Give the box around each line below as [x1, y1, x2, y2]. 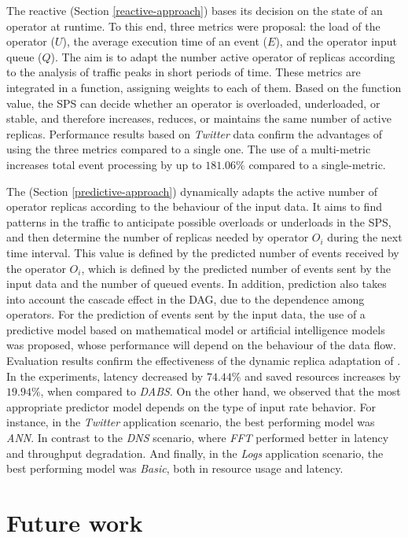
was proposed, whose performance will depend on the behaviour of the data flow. [6, 337, 396, 353]
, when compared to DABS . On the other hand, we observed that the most [40, 383, 401, 400]
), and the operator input [275, 33, 397, 50]
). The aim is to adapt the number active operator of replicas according [50, 48, 395, 64]
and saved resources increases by [244, 367, 401, 384]
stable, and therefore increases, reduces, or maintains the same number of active [6, 110, 391, 127]
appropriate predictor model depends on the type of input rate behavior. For [6, 398, 377, 415]
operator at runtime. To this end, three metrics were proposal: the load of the [6, 17, 380, 34]
